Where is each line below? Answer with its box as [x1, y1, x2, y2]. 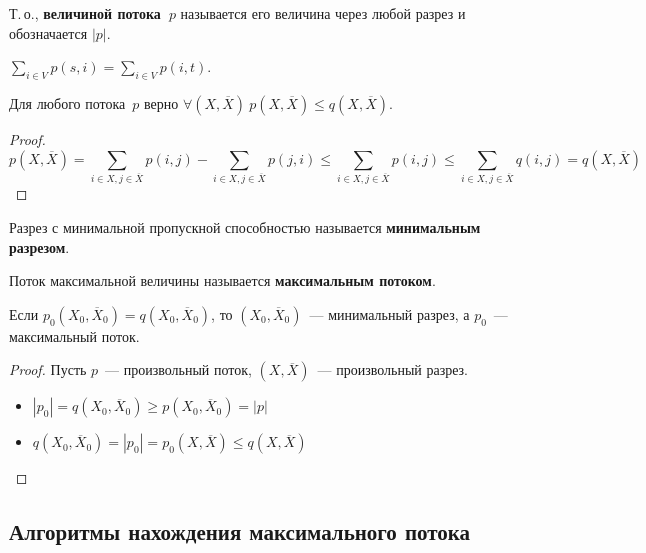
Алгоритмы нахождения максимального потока [9, 516, 471, 547]
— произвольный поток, [105, 359, 252, 380]
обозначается [9, 22, 88, 43]
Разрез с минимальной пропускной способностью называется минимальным [9, 217, 481, 238]
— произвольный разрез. [317, 359, 468, 380]
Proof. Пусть [9, 359, 87, 380]
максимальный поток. [9, 325, 140, 346]
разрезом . [9, 236, 70, 257]
